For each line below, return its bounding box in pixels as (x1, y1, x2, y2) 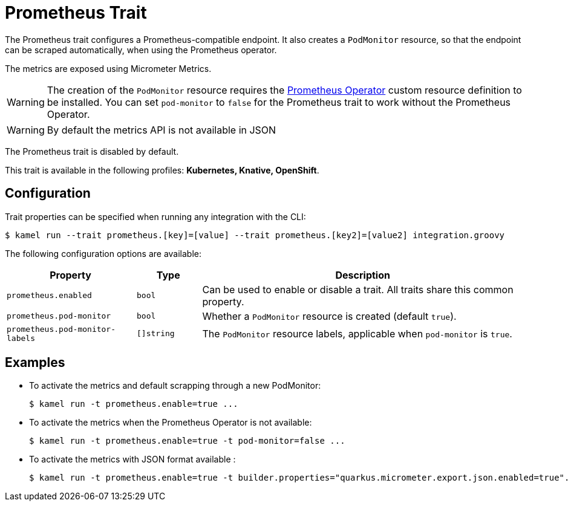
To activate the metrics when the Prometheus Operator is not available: (29, 417, 312, 428)
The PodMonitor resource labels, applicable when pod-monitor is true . (202, 327, 512, 340)
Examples (5, 355, 65, 371)
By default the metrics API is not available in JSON (47, 123, 276, 136)
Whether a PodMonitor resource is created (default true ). (202, 310, 457, 322)
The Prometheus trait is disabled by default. (5, 146, 179, 157)
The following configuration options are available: (5, 248, 202, 259)
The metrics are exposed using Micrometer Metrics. (5, 63, 212, 74)
